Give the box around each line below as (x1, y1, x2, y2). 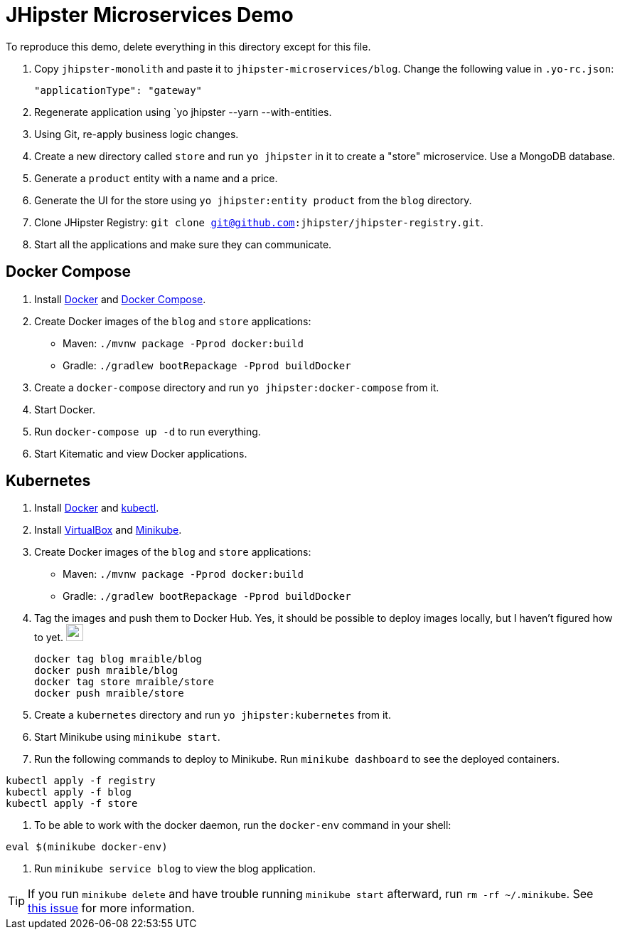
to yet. (34, 631, 64, 644)
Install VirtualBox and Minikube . (34, 524, 182, 537)
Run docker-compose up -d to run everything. (34, 425, 261, 438)
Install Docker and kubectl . (34, 502, 159, 514)
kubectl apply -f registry (6, 775, 156, 787)
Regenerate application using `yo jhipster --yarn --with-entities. (34, 105, 332, 118)
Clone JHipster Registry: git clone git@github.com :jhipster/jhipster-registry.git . (34, 216, 483, 228)
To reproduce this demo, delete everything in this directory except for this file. (6, 40, 371, 53)
